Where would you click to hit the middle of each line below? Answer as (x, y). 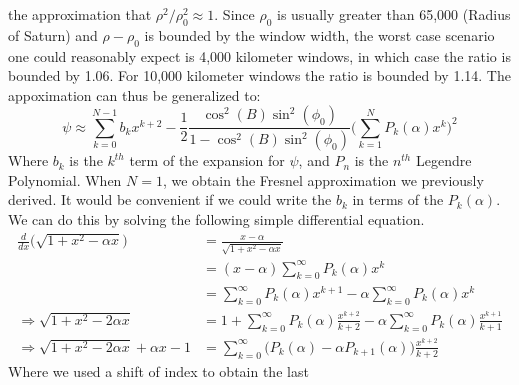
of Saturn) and (53, 34)
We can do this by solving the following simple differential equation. (216, 219)
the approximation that (80, 14)
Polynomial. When (65, 179)
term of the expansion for (207, 160)
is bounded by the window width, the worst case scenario (319, 34)
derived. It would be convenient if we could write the (170, 199)
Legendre (443, 160)
